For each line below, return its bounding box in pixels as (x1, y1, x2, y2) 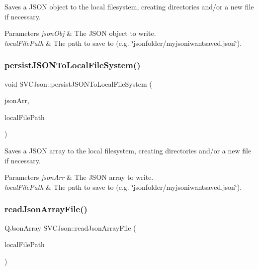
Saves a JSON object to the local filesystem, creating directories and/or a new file (4, 1, 254, 11)
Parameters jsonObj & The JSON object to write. (4, 28, 156, 38)
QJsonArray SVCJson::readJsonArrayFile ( (4, 222, 136, 233)
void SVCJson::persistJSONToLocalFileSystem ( (4, 78, 152, 89)
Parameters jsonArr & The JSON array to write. (4, 172, 154, 182)
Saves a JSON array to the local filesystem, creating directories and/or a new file (4, 145, 252, 155)
